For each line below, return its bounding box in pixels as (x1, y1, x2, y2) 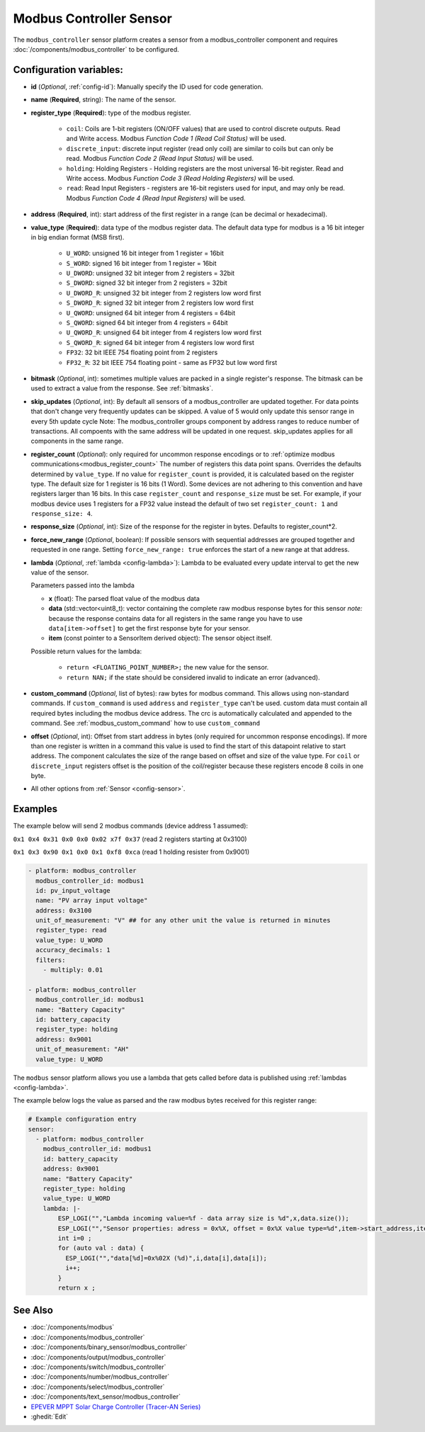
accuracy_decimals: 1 (35, 946, 111, 954)
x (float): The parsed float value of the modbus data (48, 594, 200, 602)
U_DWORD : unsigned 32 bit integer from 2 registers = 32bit (66, 269, 235, 278)
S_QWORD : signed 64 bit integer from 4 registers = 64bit (66, 319, 228, 327)
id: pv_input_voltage (35, 886, 111, 894)
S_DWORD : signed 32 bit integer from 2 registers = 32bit (66, 278, 228, 287)
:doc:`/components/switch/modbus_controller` (30, 1363, 166, 1371)
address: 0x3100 (35, 906, 92, 914)
